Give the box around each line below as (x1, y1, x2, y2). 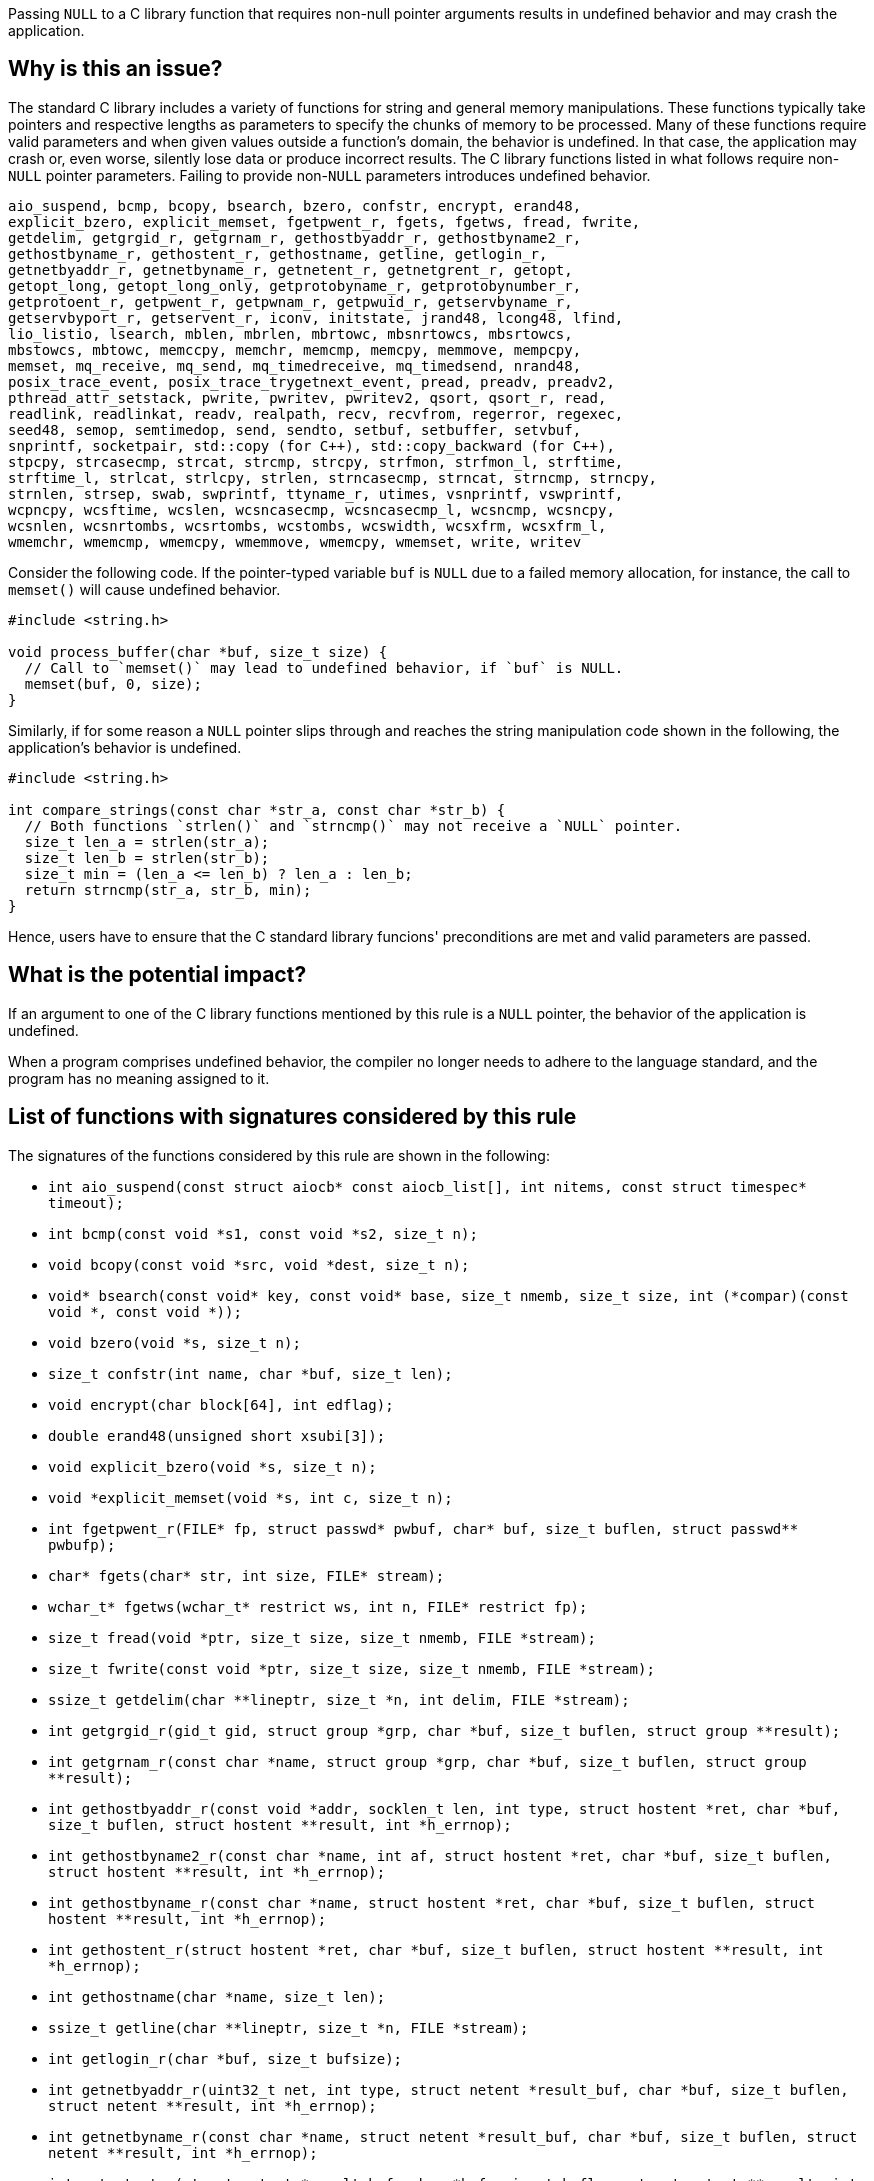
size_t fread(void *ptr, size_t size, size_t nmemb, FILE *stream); (48, 1629, 596, 1646)
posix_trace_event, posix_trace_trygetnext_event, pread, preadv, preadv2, (8, 373, 615, 390)
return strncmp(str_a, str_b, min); (24, 881, 312, 898)
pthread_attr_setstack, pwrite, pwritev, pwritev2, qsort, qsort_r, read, (8, 389, 607, 406)
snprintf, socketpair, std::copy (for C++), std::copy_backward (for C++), (8, 437, 615, 454)
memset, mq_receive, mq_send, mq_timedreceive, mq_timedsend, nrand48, (8, 357, 582, 374)
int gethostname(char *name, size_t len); (48, 1988, 386, 2005)
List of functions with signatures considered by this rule (8, 1104, 577, 1130)
